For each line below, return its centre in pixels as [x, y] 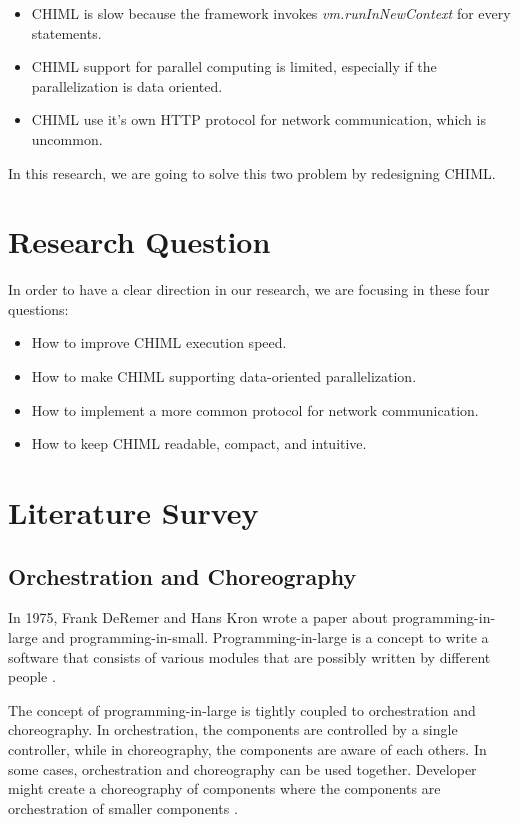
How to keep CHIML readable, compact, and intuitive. [199, 443]
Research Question [139, 241]
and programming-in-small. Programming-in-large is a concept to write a [265, 637]
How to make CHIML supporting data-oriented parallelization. [224, 376]
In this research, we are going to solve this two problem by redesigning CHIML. [252, 172]
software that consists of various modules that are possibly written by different [249, 656]
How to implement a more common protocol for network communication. [255, 409]
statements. [66, 32]
